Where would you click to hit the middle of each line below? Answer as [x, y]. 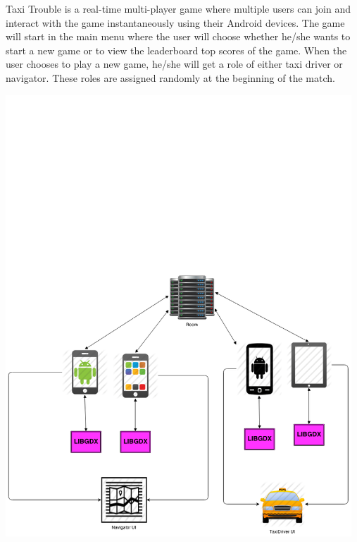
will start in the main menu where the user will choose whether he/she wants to [178, 36]
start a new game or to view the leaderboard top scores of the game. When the [176, 50]
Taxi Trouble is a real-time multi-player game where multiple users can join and [178, 8]
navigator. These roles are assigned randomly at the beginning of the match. [170, 77]
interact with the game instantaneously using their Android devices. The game [175, 22]
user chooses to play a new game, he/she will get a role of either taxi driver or [174, 64]
